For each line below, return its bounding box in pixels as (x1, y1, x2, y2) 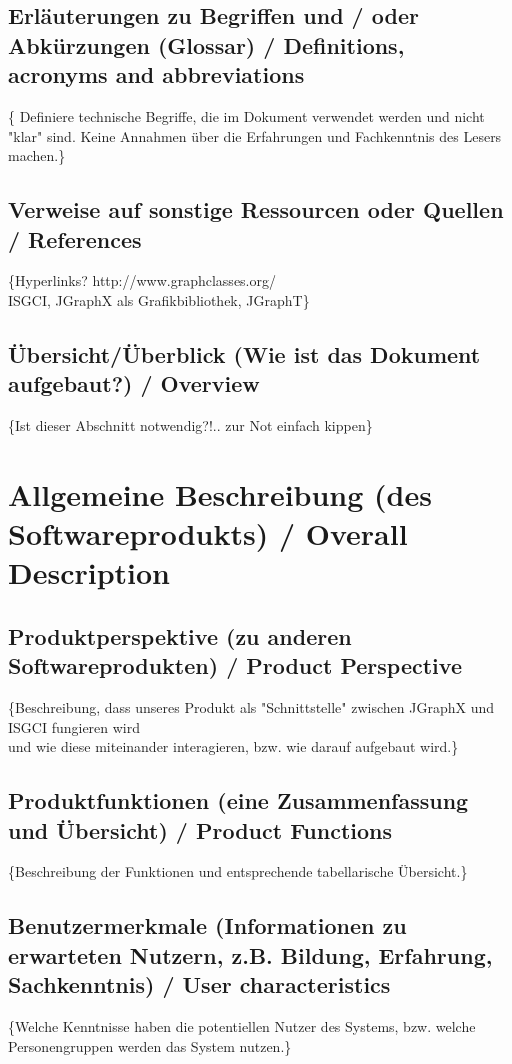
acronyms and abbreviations (8, 59, 305, 90)
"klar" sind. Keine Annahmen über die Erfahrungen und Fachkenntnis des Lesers (8, 125, 502, 146)
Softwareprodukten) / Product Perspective (8, 650, 462, 681)
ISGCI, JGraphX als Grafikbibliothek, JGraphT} (8, 289, 310, 310)
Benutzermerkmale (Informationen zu (8, 910, 407, 941)
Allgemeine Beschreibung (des (8, 473, 432, 514)
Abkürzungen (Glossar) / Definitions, (8, 29, 405, 60)
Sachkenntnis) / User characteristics (8, 969, 391, 1000)
